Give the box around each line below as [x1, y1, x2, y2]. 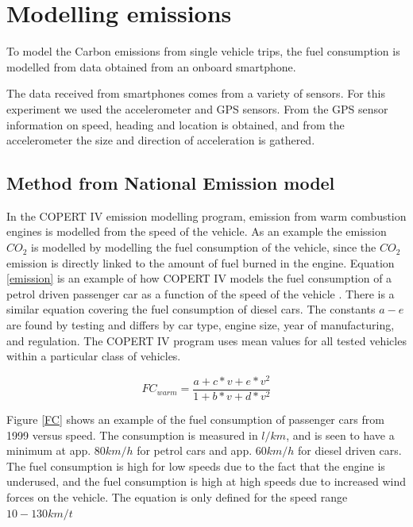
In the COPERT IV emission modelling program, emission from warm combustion [6, 207, 407, 224]
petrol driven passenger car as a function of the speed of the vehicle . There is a [6, 285, 395, 302]
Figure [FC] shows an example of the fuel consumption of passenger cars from [6, 410, 384, 427]
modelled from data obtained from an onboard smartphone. [6, 58, 296, 75]
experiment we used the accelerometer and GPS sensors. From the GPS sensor [6, 100, 388, 117]
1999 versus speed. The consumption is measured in [6, 426, 258, 443]
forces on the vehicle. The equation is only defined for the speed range [6, 488, 348, 505]
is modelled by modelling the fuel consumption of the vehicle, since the [31, 239, 376, 256]
